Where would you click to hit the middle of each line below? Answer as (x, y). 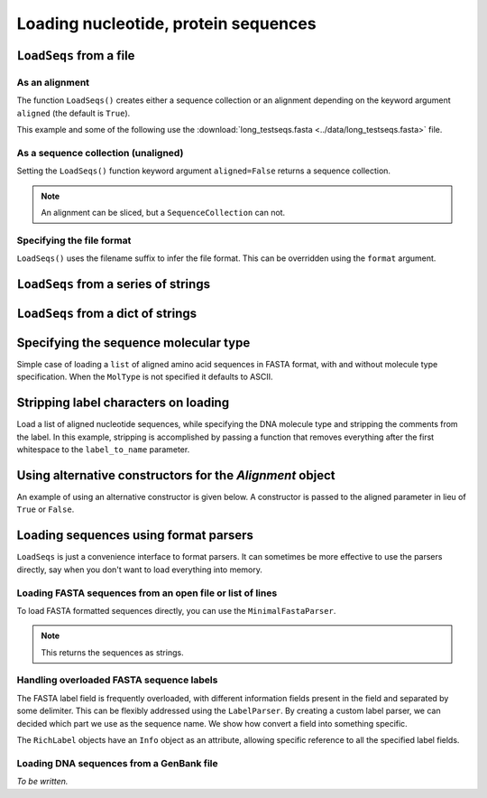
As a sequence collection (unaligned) (100, 153)
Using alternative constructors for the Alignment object (176, 475)
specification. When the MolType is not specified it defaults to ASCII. (145, 377)
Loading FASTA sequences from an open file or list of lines (147, 593)
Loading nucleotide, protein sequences (166, 23)
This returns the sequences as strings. (112, 652)
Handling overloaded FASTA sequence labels (117, 680)
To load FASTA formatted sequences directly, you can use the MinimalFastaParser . (176, 610)
